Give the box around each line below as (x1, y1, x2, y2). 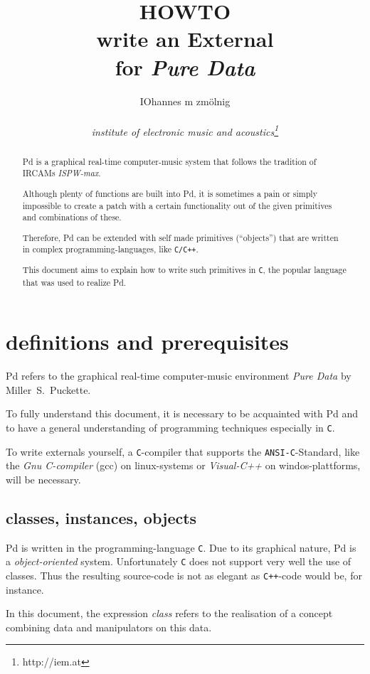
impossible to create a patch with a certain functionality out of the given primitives (22, 199, 332, 211)
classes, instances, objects (6, 506, 197, 528)
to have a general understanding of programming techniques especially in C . (6, 420, 335, 434)
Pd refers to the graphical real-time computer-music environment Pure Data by (6, 368, 351, 383)
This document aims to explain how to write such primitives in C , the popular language (22, 264, 347, 276)
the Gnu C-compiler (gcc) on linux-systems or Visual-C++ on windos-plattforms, (6, 458, 361, 473)
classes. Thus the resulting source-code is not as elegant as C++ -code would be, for (6, 568, 362, 583)
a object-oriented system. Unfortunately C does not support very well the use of (6, 554, 351, 569)
